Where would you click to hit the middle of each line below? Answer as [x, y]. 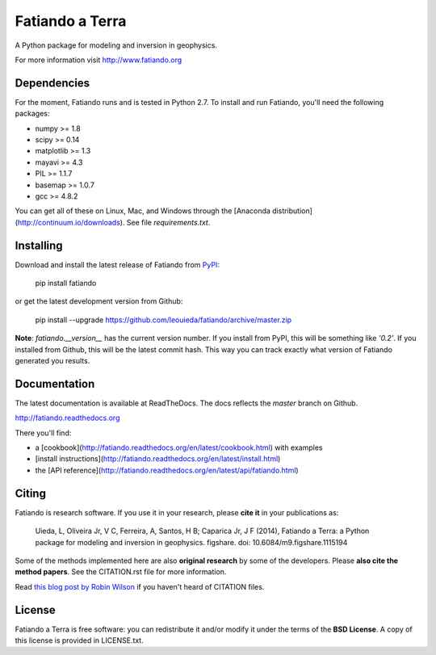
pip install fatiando [66, 283]
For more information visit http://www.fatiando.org [99, 60]
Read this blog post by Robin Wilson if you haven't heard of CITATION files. [140, 586]
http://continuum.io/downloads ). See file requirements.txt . [114, 222]
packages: [32, 114]
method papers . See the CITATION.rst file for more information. [121, 572]
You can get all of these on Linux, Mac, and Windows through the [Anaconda [143, 211]
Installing [39, 245]
